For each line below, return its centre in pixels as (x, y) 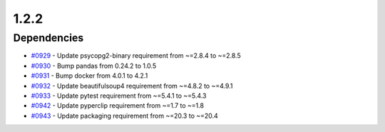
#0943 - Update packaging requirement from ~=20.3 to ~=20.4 (125, 116)
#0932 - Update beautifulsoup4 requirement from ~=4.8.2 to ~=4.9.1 (132, 86)
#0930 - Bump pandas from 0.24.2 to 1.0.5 (94, 66)
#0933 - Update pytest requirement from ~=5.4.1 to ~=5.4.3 (119, 96)
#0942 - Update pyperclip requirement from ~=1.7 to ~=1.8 (118, 106)
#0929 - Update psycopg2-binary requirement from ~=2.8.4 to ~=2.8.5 (136, 56)
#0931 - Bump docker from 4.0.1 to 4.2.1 (89, 76)
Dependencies (48, 38)
